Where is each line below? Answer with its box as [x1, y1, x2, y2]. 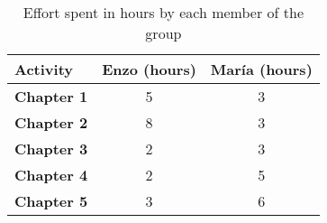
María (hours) [210, 59, 313, 79]
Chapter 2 [14, 112, 88, 133]
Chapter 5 [14, 190, 88, 211]
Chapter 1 [14, 86, 88, 107]
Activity [14, 59, 73, 79]
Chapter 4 [14, 164, 88, 185]
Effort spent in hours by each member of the [23, 2, 304, 23]
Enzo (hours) [102, 59, 196, 79]
